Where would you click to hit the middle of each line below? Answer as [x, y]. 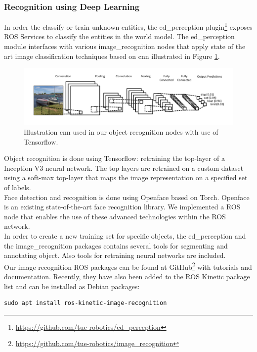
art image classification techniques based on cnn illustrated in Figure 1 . [112, 56]
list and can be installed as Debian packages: [72, 286]
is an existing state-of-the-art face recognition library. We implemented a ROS [122, 207]
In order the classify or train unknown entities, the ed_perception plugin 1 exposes [128, 26]
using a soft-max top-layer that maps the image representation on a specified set [126, 177]
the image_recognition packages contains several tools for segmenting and [116, 245]
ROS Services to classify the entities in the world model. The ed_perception [119, 36]
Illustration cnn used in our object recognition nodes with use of [121, 132]
